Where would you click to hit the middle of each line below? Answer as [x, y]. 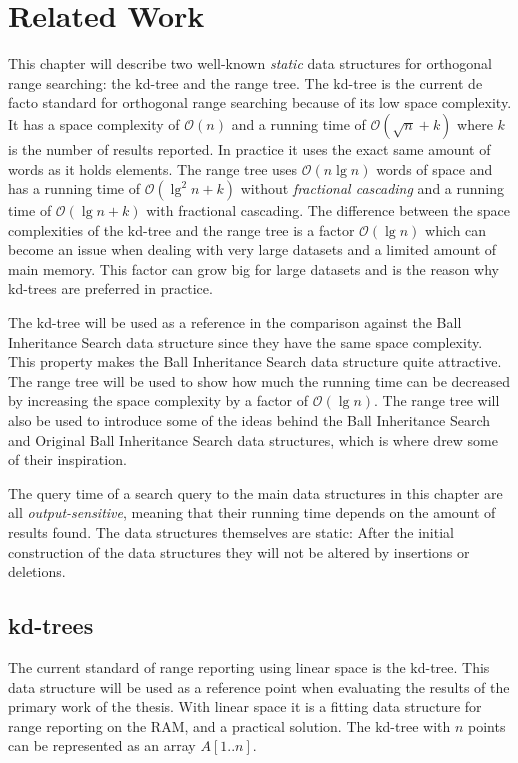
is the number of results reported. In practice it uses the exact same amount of [249, 148]
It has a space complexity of [94, 123]
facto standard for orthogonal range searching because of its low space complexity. [260, 102]
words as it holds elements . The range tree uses [153, 168]
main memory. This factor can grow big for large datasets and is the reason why [253, 268]
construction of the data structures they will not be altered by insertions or [239, 551]
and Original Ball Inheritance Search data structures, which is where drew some [253, 439]
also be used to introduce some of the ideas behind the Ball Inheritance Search [249, 420]
